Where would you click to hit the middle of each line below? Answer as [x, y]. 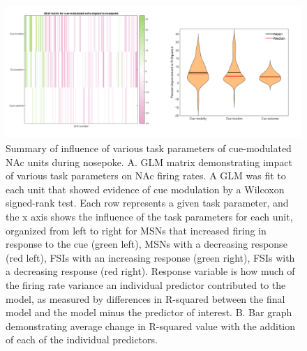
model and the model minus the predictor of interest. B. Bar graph [149, 312]
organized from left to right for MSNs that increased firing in [136, 230]
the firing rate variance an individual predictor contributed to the [146, 285]
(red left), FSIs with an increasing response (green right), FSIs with [150, 257]
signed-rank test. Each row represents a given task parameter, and [147, 203]
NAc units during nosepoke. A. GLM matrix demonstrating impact [149, 162]
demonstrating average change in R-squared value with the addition [151, 326]
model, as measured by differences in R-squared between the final [145, 298]
